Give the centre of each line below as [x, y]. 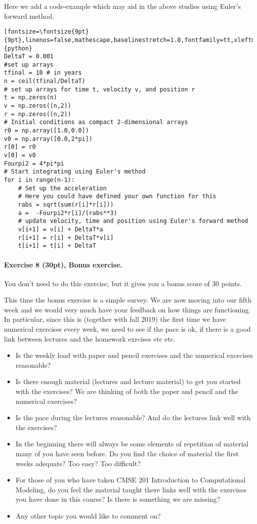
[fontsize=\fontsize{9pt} [46, 32]
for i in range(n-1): [40, 180]
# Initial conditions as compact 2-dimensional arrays [96, 122]
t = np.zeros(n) [31, 98]
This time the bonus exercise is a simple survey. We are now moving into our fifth [128, 300]
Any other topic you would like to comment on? [88, 515]
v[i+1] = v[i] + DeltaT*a [61, 229]
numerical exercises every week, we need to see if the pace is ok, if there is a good [128, 329]
